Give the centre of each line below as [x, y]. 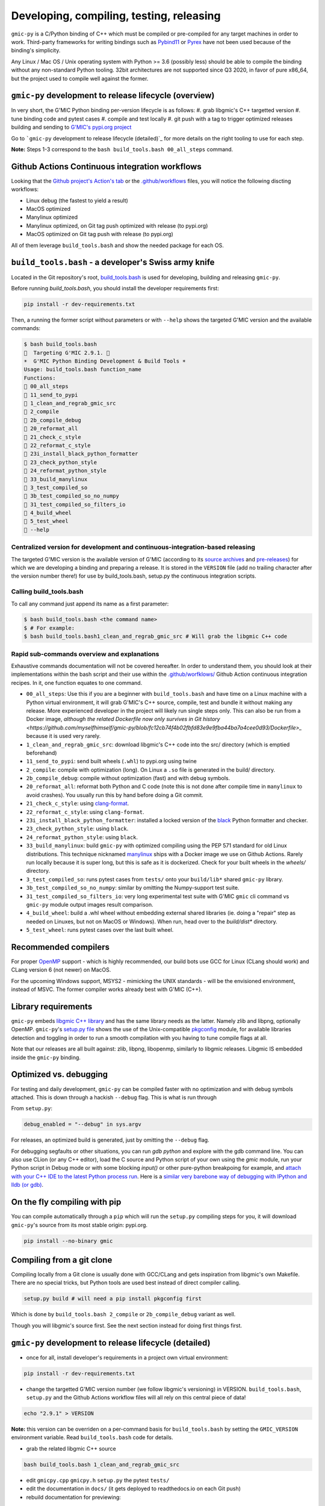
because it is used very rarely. [63, 736]
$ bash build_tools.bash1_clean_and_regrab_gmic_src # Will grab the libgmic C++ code [156, 636]
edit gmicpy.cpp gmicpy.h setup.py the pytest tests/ [98, 1480]
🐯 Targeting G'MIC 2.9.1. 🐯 [67, 353]
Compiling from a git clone [62, 1260]
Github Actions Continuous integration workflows [106, 167]
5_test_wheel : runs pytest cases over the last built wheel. [100, 930]
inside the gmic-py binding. [46, 1057]
